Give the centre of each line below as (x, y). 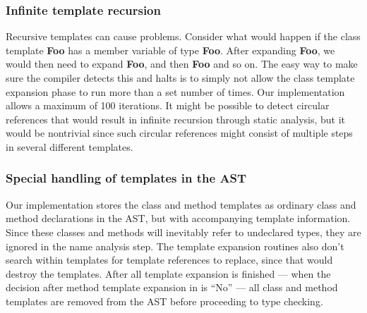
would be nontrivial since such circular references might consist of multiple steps (179, 133)
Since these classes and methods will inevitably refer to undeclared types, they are (183, 232)
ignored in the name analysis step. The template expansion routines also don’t (175, 246)
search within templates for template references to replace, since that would (169, 260)
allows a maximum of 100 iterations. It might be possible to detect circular (168, 105)
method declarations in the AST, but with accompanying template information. (178, 218)
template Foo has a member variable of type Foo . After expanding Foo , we (170, 50)
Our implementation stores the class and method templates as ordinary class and (181, 204)
